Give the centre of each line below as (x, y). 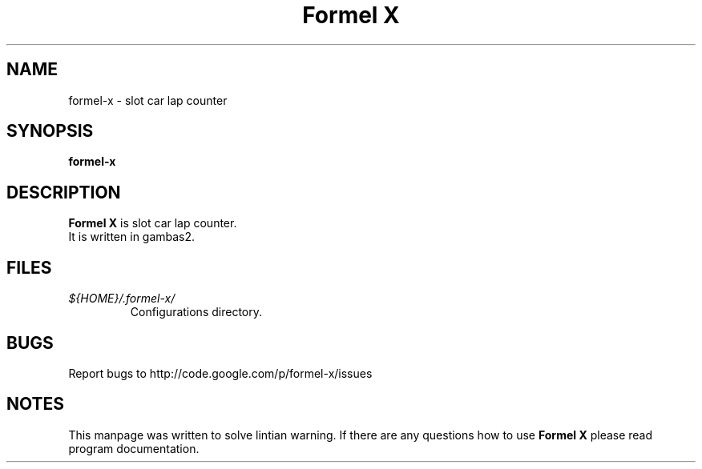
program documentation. (134, 448)
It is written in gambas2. (132, 237)
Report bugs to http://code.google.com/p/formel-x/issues (220, 373)
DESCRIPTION (64, 192)
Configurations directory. (196, 312)
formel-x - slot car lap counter (148, 100)
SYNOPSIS (50, 131)
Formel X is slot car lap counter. (153, 223)
